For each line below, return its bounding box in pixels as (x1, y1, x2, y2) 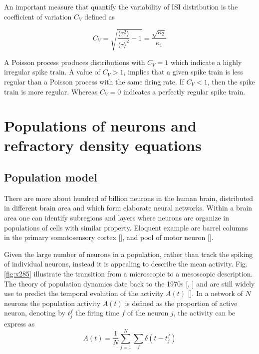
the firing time (75, 307, 119, 318)
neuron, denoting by (4, 307, 65, 318)
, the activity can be (173, 307, 236, 318)
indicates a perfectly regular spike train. (123, 86, 246, 96)
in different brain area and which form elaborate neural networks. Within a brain (4, 202, 253, 213)
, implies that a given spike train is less (123, 66, 243, 77)
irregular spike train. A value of (4, 66, 100, 77)
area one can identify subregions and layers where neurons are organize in (4, 212, 229, 223)
